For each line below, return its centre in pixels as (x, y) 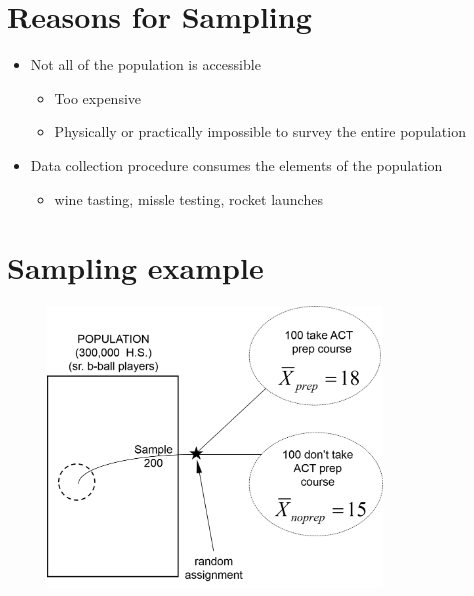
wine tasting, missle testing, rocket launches (188, 198)
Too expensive (98, 97)
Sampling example (135, 267)
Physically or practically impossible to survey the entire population (260, 131)
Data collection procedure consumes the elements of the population (236, 164)
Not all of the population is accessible (145, 64)
